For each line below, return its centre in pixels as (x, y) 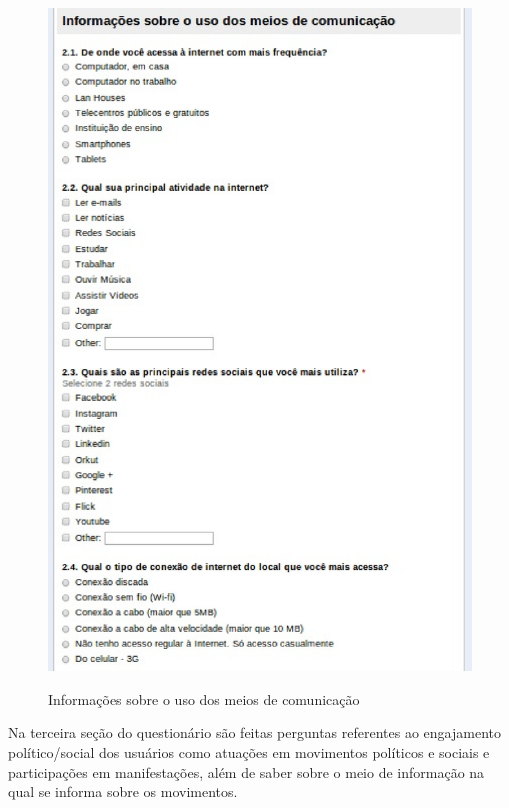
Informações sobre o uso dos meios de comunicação (204, 698)
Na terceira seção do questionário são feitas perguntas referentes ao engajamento (254, 732)
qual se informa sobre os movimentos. (123, 791)
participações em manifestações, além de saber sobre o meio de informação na (246, 771)
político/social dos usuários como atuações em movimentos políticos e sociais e (249, 752)
